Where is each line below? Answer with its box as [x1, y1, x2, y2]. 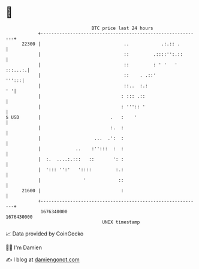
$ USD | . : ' [5, 114, 137, 120]
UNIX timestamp [102, 219, 140, 225]
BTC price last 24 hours [91, 25, 153, 31]
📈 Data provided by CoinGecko [5, 230, 84, 237]
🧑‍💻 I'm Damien [5, 244, 43, 251]
